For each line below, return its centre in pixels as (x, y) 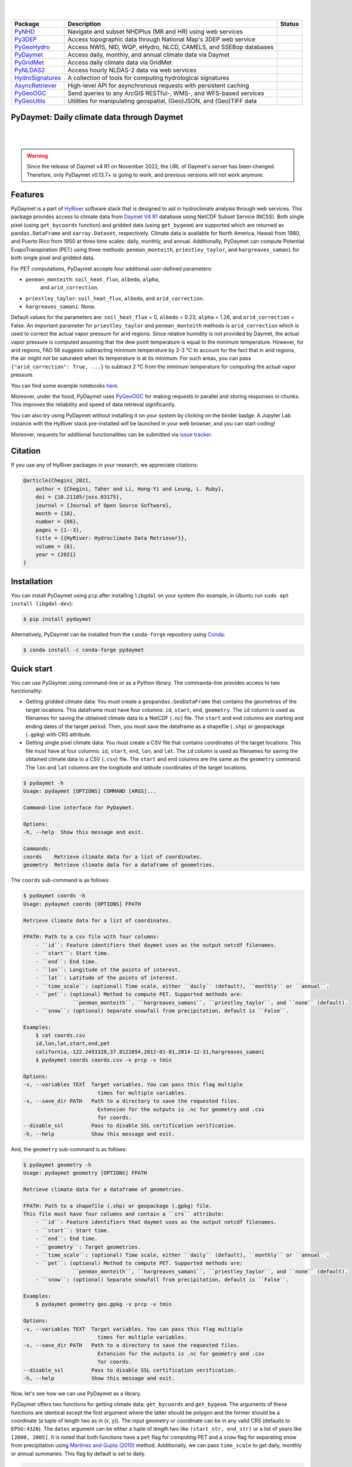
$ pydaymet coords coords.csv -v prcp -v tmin (104, 1060)
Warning (37, 156)
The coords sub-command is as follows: (60, 880)
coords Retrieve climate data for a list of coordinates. (113, 857)
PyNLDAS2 (30, 70)
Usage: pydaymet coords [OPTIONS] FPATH (82, 904)
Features (27, 195)
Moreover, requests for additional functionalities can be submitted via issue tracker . (111, 434)
